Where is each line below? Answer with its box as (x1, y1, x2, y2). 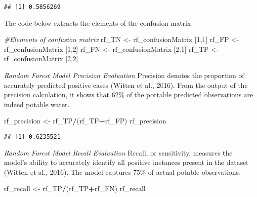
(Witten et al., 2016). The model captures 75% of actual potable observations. (4, 166, 241, 177)
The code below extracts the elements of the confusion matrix (4, 17, 191, 28)
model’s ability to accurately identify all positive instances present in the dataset (4, 157, 249, 167)
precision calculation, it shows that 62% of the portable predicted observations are (4, 89, 253, 100)
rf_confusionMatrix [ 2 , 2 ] (4, 53, 78, 64)
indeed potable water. (4, 99, 70, 109)
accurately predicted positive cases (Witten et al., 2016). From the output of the (4, 79, 248, 90)
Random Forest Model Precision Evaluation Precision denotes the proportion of (4, 70, 244, 80)
